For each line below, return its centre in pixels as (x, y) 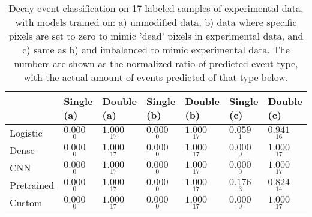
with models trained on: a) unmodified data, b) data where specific (156, 22)
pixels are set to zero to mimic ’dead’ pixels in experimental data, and (156, 36)
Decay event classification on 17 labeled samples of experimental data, (156, 8)
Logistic (26, 133)
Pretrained (32, 185)
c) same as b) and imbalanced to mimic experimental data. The (156, 49)
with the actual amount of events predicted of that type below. (156, 77)
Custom (26, 202)
